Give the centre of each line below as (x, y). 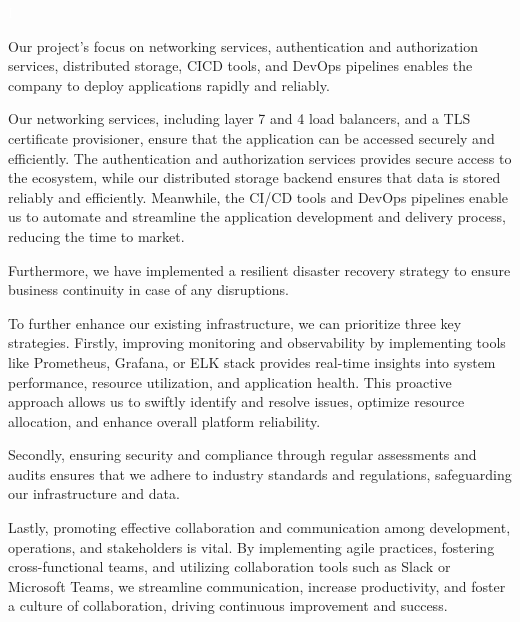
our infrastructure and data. (94, 493)
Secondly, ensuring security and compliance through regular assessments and (242, 454)
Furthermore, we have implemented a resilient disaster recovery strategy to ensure (259, 269)
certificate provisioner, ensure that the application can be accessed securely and (251, 137)
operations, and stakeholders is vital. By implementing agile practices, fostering (251, 546)
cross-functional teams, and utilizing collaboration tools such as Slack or (229, 566)
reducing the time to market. (96, 235)
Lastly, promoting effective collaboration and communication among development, (259, 527)
